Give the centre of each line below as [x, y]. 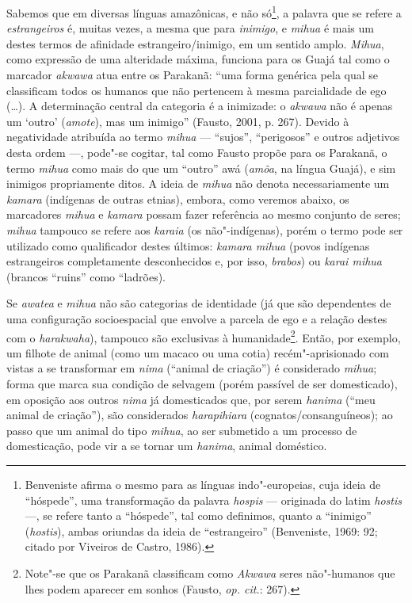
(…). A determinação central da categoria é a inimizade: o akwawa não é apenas [200, 106]
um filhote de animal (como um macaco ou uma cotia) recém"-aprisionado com [198, 352]
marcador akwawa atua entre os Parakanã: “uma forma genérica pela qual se [193, 75]
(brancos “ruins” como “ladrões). [86, 276]
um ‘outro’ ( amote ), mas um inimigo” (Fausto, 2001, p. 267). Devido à [178, 121]
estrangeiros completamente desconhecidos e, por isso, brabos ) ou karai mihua [194, 261]
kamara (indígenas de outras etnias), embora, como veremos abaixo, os [178, 198]
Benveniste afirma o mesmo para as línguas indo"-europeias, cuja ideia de [203, 484]
